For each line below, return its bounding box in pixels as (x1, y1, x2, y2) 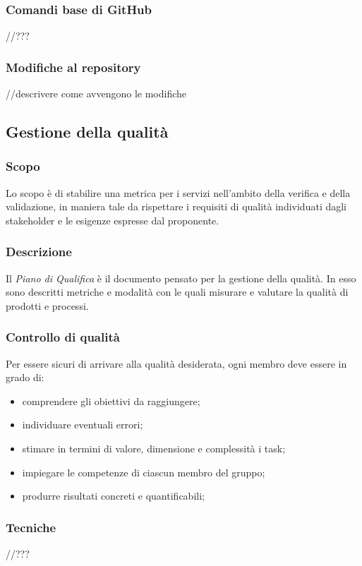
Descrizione (6, 243, 72, 260)
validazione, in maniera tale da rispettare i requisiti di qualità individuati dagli (6, 199, 346, 214)
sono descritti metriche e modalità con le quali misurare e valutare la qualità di (6, 284, 349, 299)
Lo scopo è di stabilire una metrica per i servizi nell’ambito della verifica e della (6, 185, 351, 200)
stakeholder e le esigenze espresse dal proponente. (6, 212, 219, 227)
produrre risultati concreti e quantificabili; (22, 488, 205, 503)
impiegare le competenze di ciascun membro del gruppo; (22, 464, 265, 479)
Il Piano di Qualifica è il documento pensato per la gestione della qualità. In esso (6, 270, 356, 285)
